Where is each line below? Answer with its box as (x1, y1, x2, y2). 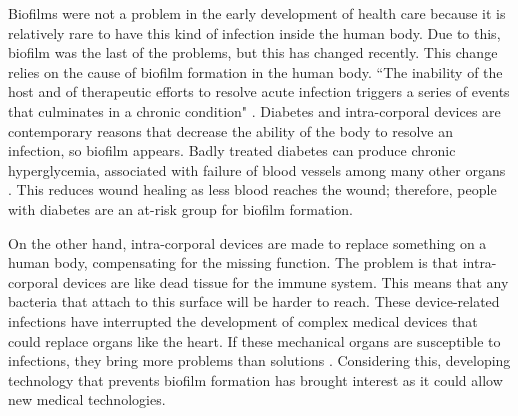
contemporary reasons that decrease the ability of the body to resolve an (8, 120, 453, 141)
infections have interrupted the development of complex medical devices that (8, 310, 478, 331)
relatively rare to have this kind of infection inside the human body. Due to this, (8, 22, 501, 43)
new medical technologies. (8, 389, 166, 410)
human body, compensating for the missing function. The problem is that (8, 252, 458, 273)
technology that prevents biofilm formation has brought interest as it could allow (8, 369, 503, 390)
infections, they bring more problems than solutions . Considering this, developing (8, 350, 511, 371)
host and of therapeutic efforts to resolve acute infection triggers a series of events (8, 81, 510, 102)
